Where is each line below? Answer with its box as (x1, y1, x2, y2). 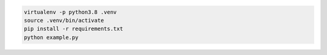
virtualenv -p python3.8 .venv (24, 8, 117, 15)
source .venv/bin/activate (24, 17, 104, 24)
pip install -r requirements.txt (24, 25, 124, 33)
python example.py (24, 34, 79, 40)
